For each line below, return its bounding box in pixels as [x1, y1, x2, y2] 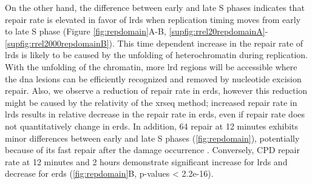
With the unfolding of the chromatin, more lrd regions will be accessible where [5, 60, 297, 73]
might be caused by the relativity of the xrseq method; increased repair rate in [5, 96, 297, 108]
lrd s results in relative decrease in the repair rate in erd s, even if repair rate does [5, 108, 305, 120]
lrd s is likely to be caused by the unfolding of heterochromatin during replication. [5, 48, 308, 61]
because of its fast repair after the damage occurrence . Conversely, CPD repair [5, 143, 300, 156]
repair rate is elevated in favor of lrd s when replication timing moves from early [5, 13, 301, 25]
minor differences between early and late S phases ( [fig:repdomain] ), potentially [5, 131, 300, 144]
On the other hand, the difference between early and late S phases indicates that [5, 1, 305, 13]
